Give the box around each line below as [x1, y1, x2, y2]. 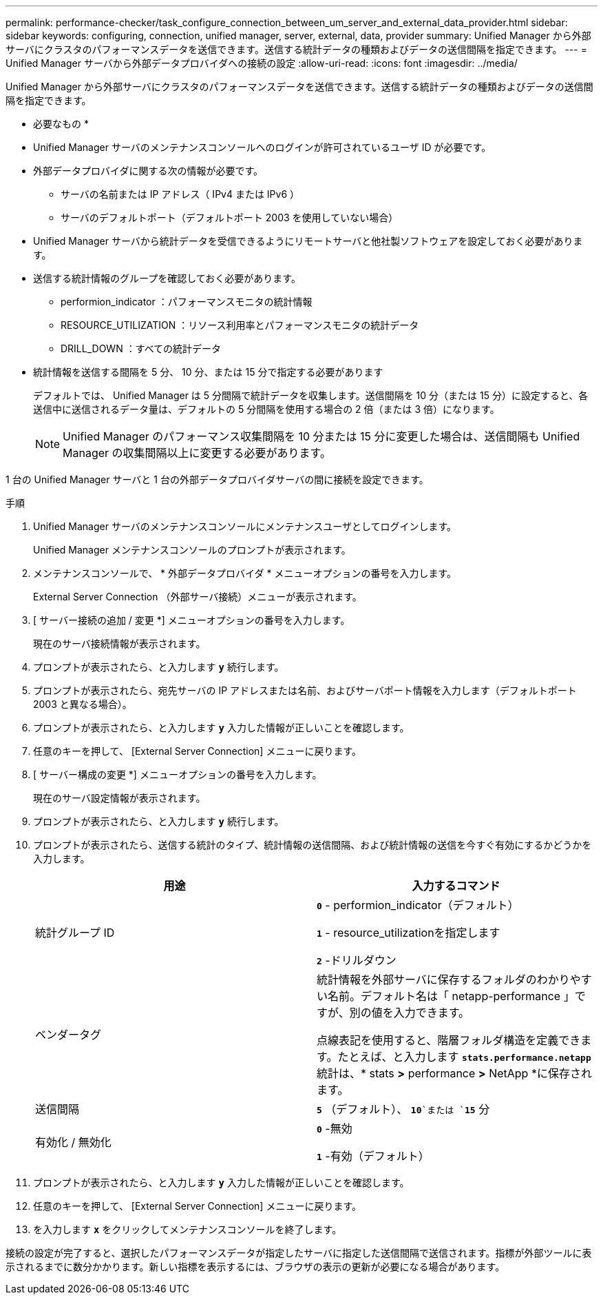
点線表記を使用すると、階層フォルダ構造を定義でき [317, 1033, 581, 1047]
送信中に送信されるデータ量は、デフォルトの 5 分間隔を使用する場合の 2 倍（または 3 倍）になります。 [33, 403, 500, 415]
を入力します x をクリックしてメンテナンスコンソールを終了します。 [33, 1223, 342, 1235]
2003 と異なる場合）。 [33, 698, 132, 710]
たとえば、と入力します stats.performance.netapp [337, 1050, 591, 1064]
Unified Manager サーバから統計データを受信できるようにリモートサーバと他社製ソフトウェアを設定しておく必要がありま [33, 235, 583, 247]
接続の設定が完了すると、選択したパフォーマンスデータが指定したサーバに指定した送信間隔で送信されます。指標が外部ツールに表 [6, 1247, 592, 1259]
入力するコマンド [412, 879, 500, 893]
